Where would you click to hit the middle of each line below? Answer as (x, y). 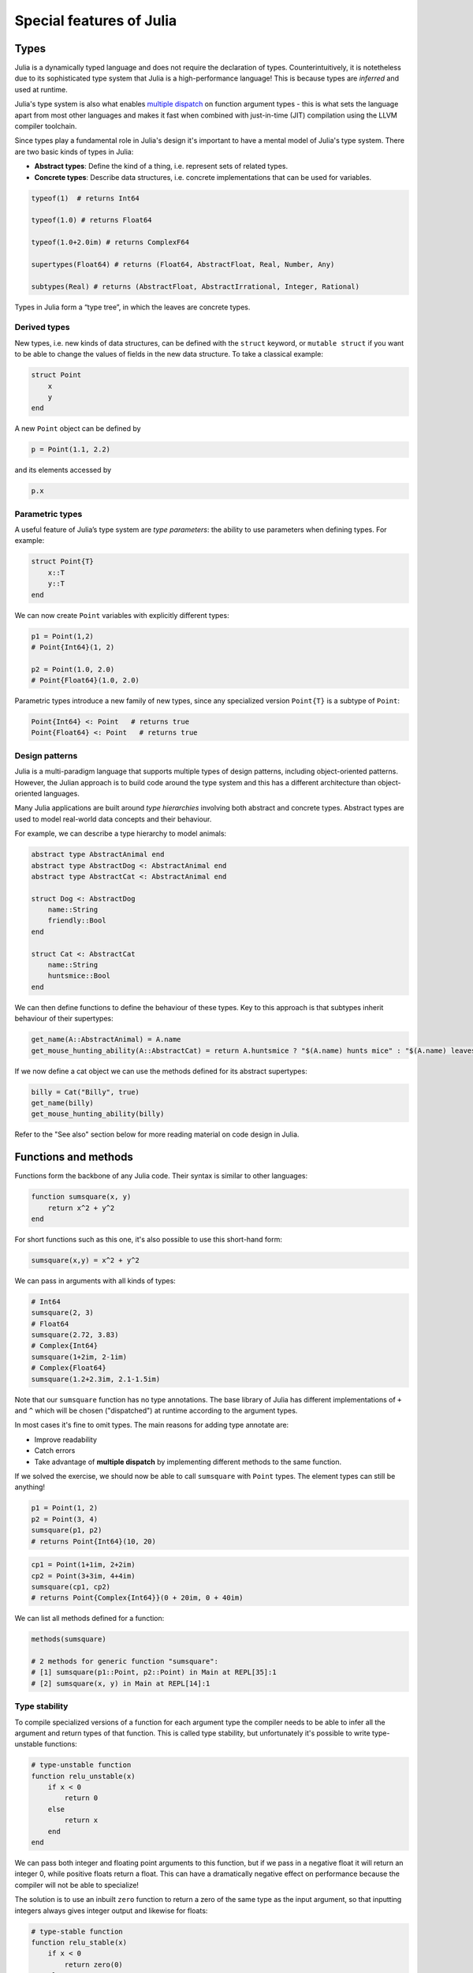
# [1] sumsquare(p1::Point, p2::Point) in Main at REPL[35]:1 (154, 1672)
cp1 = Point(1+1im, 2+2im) (83, 1565)
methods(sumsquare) (69, 1639)
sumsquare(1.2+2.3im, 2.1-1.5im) (96, 1379)
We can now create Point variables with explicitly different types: (122, 615)
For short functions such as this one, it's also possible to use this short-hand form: (149, 1239)
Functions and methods (74, 1157)
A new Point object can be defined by (78, 429)
